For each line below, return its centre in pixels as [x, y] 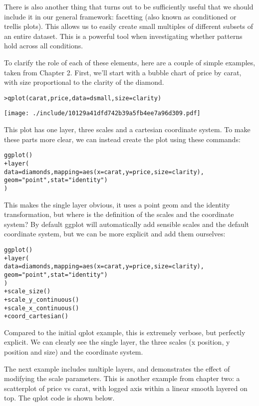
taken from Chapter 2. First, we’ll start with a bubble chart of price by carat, [123, 72]
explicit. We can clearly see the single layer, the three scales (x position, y [117, 342]
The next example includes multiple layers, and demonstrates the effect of [117, 368]
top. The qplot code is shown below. [59, 398]
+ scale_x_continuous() [42, 308]
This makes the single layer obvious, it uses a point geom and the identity [117, 204]
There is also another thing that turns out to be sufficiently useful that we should [129, 6]
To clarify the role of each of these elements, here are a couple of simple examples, [130, 62]
